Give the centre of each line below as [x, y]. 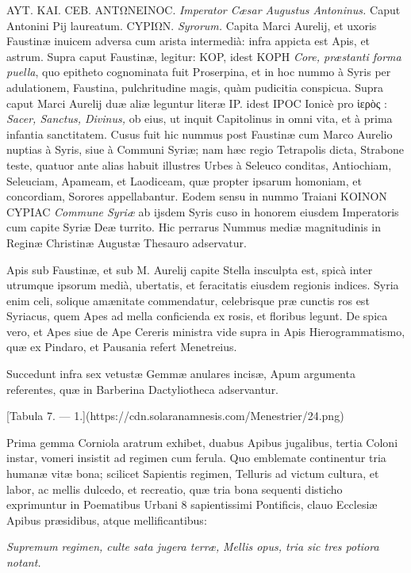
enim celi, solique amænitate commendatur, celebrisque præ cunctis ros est [188, 300]
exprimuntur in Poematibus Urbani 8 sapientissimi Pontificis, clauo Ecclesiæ [192, 504]
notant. [24, 562]
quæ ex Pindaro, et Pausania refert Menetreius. [122, 347]
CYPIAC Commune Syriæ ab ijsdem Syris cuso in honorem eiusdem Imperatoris [203, 211]
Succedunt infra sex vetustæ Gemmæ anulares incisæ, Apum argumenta [181, 374]
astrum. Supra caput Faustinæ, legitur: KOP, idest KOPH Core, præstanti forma [204, 56]
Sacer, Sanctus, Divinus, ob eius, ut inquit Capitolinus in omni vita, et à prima [200, 118]
